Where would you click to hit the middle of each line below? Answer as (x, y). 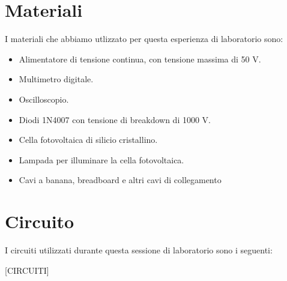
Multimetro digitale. (56, 79)
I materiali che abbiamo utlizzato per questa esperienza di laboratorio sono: (144, 39)
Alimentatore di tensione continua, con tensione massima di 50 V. (140, 59)
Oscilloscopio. (44, 99)
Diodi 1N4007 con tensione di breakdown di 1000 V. (115, 119)
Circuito (40, 221)
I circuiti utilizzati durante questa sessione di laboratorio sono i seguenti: (139, 250)
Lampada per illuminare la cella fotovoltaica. (101, 159)
